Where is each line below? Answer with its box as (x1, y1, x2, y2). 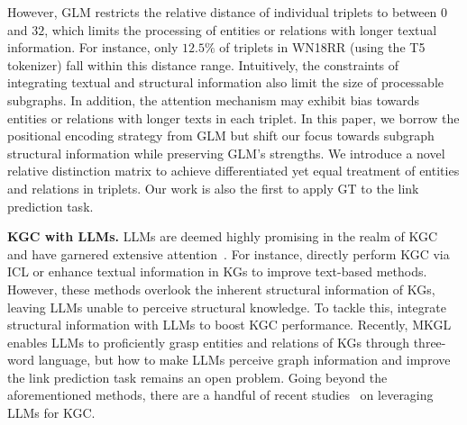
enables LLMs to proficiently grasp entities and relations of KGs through (7, 332, 410, 351)
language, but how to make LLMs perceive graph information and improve (38, 350, 451, 369)
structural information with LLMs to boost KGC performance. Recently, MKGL (7, 315, 452, 334)
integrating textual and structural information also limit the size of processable (7, 73, 444, 92)
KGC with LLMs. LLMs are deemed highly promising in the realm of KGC (7, 227, 438, 246)
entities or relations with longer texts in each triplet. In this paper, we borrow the (7, 108, 460, 127)
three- (413, 332, 446, 351)
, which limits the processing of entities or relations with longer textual (44, 20, 437, 39)
